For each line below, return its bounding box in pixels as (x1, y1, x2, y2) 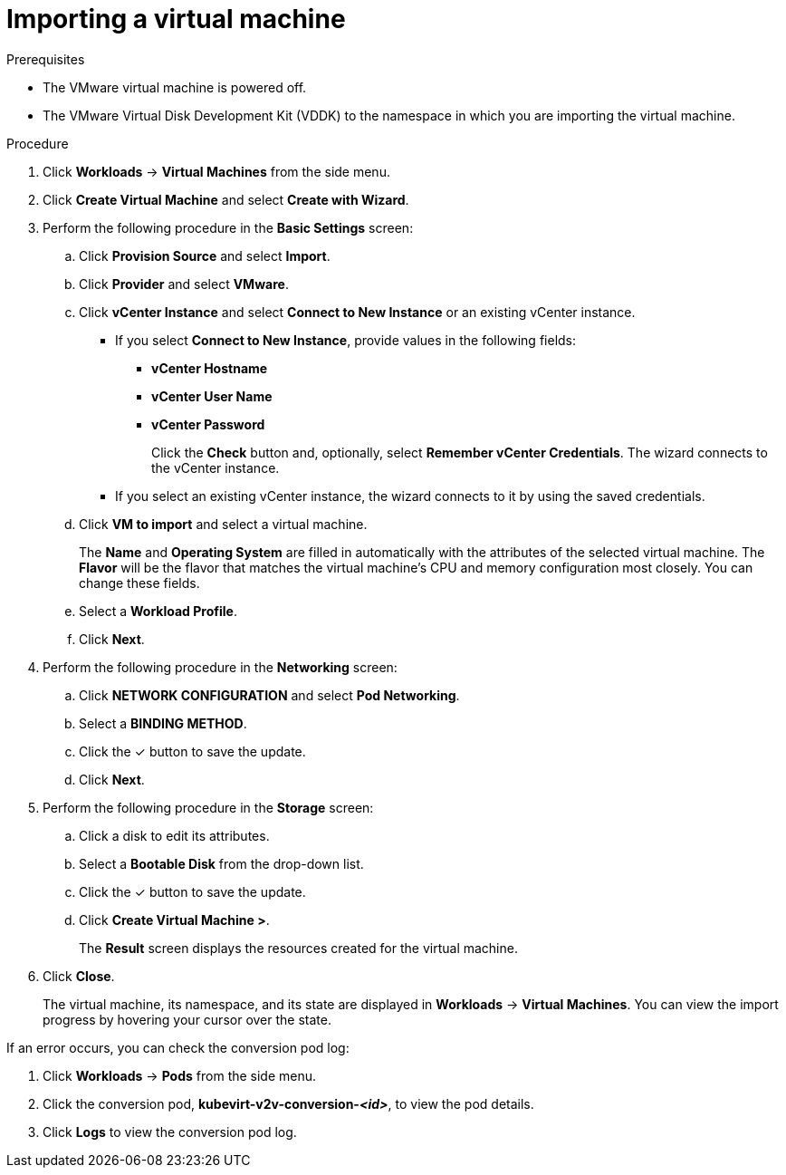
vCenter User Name (151, 388, 273, 404)
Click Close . (43, 968, 115, 984)
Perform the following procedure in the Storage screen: (43, 799, 374, 815)
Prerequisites (6, 51, 85, 67)
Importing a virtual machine (6, 4, 346, 34)
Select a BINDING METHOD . (79, 715, 247, 731)
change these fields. (79, 574, 200, 591)
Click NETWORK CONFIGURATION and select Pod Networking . (79, 687, 460, 703)
